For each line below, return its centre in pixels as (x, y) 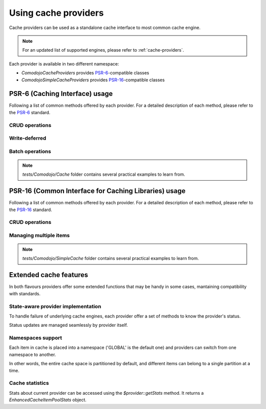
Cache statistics (29, 383)
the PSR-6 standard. (30, 112)
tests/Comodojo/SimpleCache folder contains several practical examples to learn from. (111, 258)
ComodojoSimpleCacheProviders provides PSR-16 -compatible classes (93, 80)
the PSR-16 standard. (31, 210)
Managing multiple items (39, 235)
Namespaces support (36, 338)
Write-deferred (28, 138)
